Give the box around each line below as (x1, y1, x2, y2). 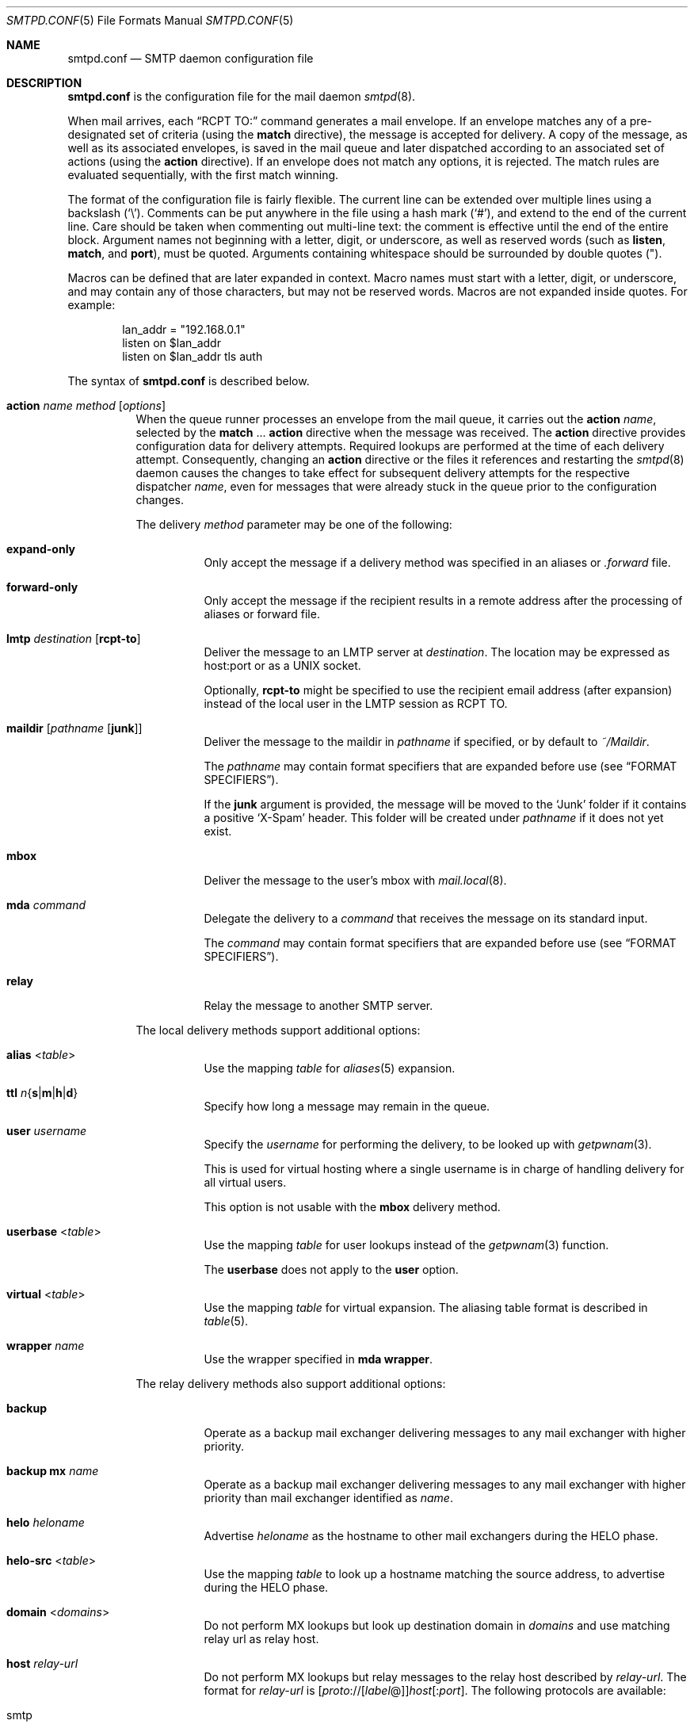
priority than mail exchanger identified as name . (204, 1491, 453, 1504)
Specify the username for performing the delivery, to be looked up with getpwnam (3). (204, 1137, 652, 1151)
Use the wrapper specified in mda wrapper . (204, 1352, 433, 1366)
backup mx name (6, 1464, 99, 1478)
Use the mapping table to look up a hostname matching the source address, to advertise (204, 1567, 665, 1581)
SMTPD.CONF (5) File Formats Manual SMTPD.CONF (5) (6, 13, 294, 27)
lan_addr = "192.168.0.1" (122, 323, 246, 336)
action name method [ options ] (6, 399, 166, 412)
